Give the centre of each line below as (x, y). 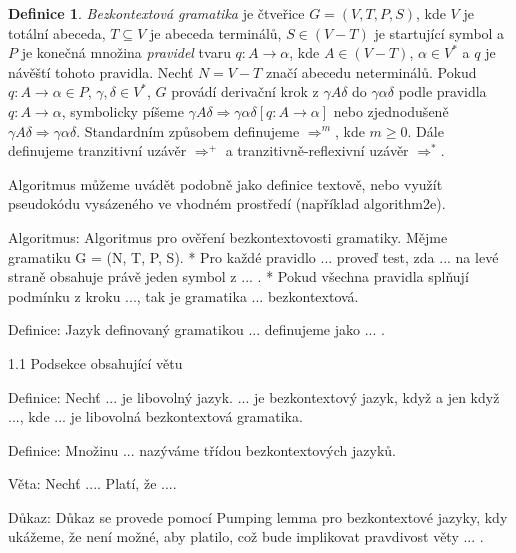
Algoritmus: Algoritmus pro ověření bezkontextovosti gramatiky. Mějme (228, 236)
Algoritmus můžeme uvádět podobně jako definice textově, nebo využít (225, 183)
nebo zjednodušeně (391, 110)
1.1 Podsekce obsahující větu (95, 362)
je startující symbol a (439, 32)
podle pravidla (442, 91)
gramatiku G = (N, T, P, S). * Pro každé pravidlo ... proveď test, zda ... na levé (253, 256)
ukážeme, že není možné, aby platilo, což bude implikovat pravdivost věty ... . (246, 536)
